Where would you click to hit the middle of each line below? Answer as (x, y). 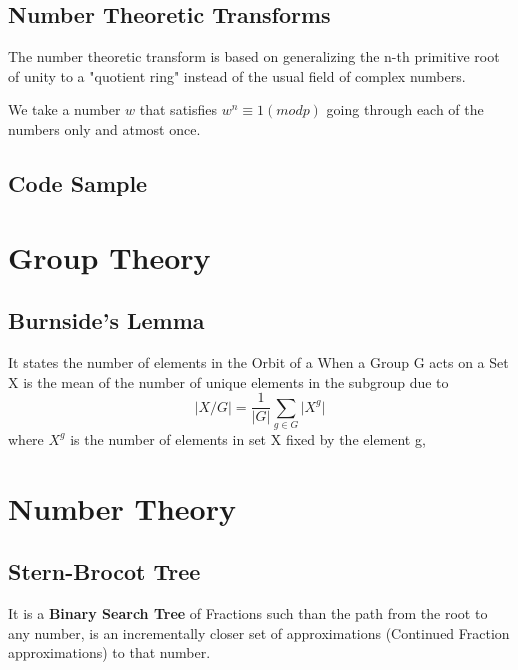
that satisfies (178, 109)
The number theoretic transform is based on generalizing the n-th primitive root (254, 56)
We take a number (64, 109)
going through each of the (405, 109)
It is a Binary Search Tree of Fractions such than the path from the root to (248, 613)
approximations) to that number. (109, 652)
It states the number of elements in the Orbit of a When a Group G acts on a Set (258, 361)
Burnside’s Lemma (106, 320)
